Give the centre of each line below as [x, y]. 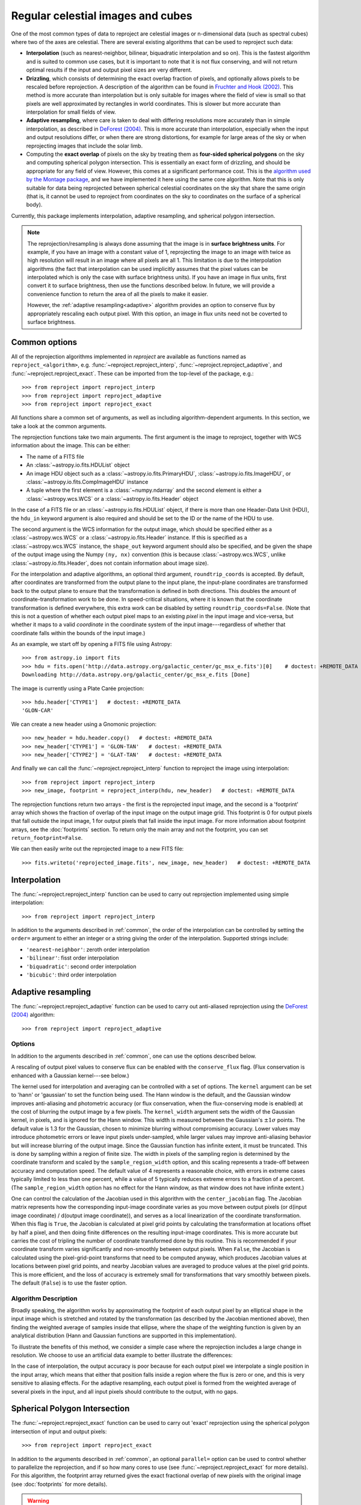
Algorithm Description [44, 1299]
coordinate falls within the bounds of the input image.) [78, 633]
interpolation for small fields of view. [71, 112]
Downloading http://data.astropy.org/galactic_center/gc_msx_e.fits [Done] [136, 675]
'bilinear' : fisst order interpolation [73, 958]
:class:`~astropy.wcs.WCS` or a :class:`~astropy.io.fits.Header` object [112, 498]
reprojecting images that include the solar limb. [85, 146]
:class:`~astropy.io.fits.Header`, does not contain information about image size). [110, 563]
